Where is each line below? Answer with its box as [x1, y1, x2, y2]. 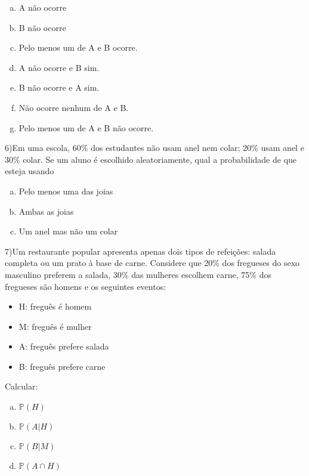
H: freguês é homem [18, 300, 92, 313]
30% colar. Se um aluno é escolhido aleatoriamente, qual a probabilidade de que [5, 153, 297, 165]
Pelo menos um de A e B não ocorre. [18, 121, 154, 134]
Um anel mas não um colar [18, 225, 118, 237]
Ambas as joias [18, 205, 74, 217]
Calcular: [5, 380, 38, 392]
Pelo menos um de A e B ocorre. [18, 41, 138, 54]
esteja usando [5, 165, 54, 177]
